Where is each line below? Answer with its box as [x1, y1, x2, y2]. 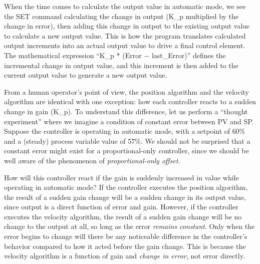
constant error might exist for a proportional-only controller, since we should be [4, 145, 249, 156]
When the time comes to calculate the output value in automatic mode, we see [4, 1, 246, 11]
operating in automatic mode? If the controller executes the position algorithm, [4, 182, 248, 192]
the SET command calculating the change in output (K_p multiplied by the [4, 11, 239, 21]
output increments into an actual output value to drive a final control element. [4, 40, 245, 51]
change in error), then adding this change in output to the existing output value [4, 21, 250, 31]
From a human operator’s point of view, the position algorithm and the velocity [4, 86, 249, 97]
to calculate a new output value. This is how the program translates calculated [4, 30, 246, 41]
